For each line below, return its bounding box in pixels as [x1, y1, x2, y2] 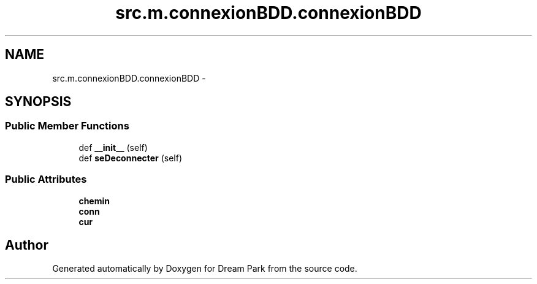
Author [5, 237, 48, 253]
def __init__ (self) [78, 142, 148, 153]
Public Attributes [5, 173, 87, 186]
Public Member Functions [5, 120, 129, 132]
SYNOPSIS [5, 94, 72, 110]
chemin [78, 195, 110, 206]
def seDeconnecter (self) [78, 152, 183, 163]
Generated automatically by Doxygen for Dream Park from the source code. [52, 263, 357, 274]
